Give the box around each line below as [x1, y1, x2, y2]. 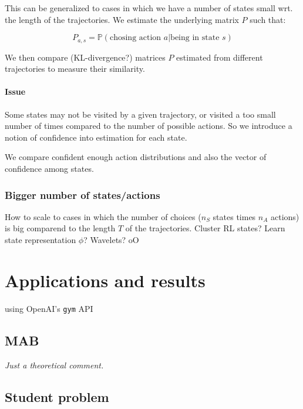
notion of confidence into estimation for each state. [5, 131, 187, 143]
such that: [250, 13, 286, 25]
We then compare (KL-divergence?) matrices [5, 51, 166, 63]
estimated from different [176, 51, 263, 63]
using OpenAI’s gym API [5, 302, 93, 314]
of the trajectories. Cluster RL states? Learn [125, 222, 285, 234]
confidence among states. [5, 162, 94, 174]
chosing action [109, 34, 161, 42]
